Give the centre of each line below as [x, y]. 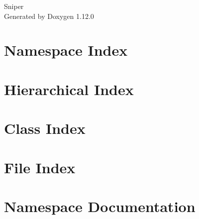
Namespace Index [66, 50]
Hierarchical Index [69, 89]
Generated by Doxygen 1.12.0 [49, 16]
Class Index [45, 128]
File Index [40, 167]
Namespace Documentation [100, 206]
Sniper [14, 6]
